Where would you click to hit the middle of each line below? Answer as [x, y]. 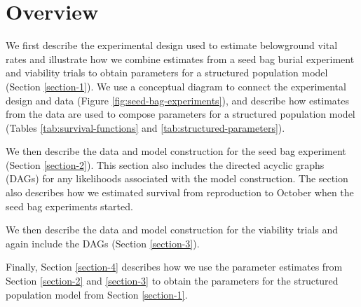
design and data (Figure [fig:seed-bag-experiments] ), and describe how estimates [177, 100]
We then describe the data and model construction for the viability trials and [172, 230]
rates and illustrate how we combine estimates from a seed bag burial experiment [180, 59]
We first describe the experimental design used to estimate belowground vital [172, 45]
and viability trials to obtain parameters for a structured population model [167, 73]
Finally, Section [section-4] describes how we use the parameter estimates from [174, 267]
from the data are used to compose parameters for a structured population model [180, 114]
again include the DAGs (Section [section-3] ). [103, 243]
